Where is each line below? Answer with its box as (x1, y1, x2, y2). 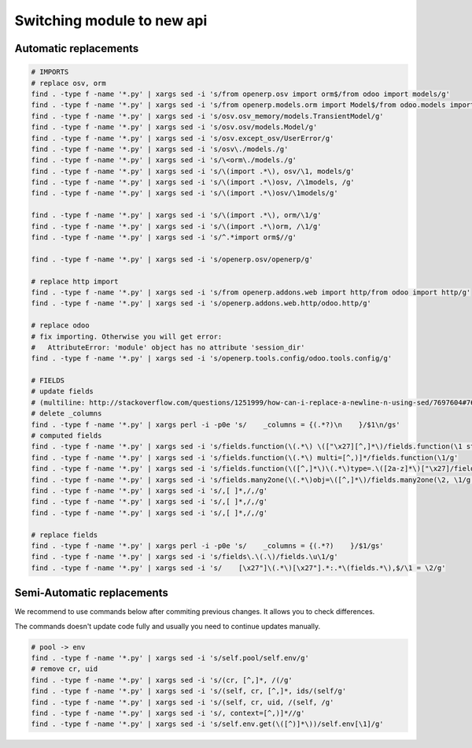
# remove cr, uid (31, 665, 98, 673)
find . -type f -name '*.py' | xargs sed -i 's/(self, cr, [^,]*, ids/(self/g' (31, 687, 347, 696)
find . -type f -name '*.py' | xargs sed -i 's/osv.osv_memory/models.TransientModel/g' (31, 111, 385, 120)
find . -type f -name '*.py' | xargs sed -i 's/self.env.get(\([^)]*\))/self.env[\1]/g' (31, 720, 385, 728)
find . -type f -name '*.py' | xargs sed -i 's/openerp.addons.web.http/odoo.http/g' (31, 299, 371, 308)
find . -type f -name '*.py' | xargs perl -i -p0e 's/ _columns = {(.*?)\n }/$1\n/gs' (31, 420, 400, 429)
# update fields (31, 387, 94, 396)
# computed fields (31, 431, 102, 440)
